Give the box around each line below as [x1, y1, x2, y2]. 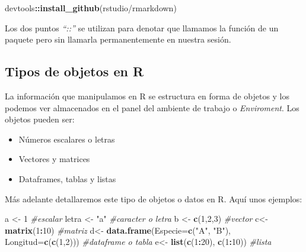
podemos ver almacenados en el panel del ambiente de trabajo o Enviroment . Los [5, 101, 299, 114]
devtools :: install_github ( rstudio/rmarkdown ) [5, 2, 177, 14]
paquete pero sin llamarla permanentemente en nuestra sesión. [5, 33, 231, 46]
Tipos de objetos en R [5, 62, 144, 80]
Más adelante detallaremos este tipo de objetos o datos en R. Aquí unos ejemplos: [5, 192, 302, 205]
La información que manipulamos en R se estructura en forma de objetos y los [5, 89, 290, 102]
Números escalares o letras [18, 133, 115, 145]
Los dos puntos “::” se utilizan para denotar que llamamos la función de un [5, 21, 279, 34]
